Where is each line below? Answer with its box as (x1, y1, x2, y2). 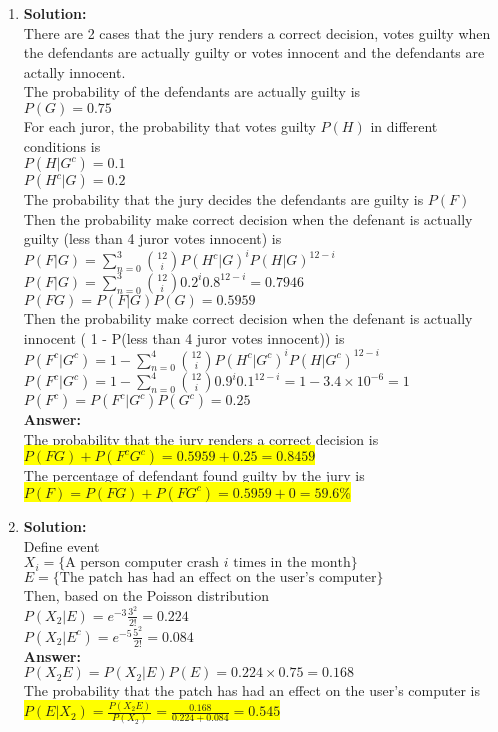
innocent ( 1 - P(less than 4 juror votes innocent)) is (23, 327, 345, 348)
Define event (23, 535, 100, 556)
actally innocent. (23, 61, 126, 82)
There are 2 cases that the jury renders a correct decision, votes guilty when (23, 22, 491, 43)
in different (370, 115, 438, 136)
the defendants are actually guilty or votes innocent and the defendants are (23, 42, 485, 63)
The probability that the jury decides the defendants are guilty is (23, 189, 424, 210)
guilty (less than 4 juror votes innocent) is (23, 228, 282, 249)
